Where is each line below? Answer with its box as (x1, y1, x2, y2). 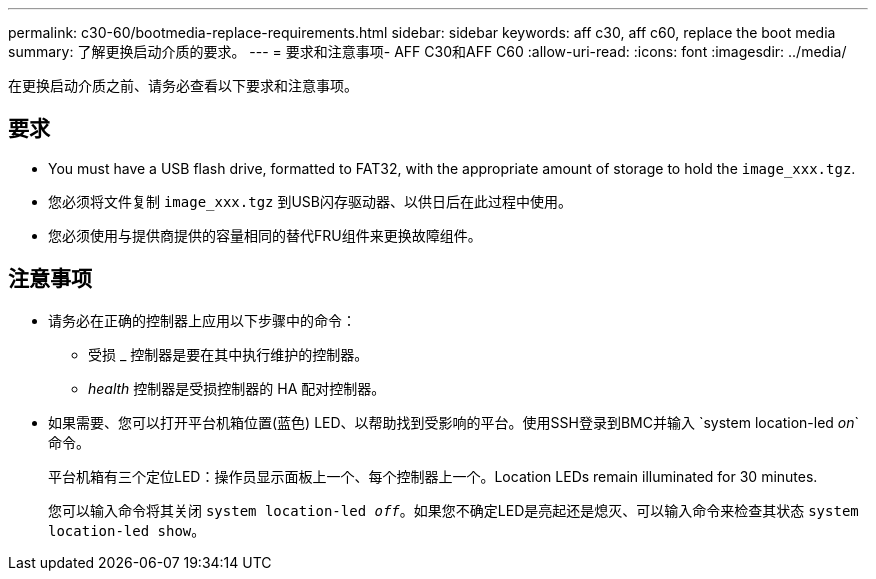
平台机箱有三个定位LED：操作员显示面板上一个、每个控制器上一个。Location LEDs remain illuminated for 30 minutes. (48, 467, 818, 485)
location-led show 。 (48, 521, 206, 539)
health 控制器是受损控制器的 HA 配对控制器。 (88, 379, 386, 397)
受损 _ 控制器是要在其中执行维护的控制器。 (88, 345, 369, 363)
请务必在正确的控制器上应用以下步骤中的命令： (48, 311, 356, 329)
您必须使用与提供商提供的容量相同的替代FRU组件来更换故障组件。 (48, 226, 482, 244)
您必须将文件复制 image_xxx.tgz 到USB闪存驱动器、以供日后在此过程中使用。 (48, 192, 573, 210)
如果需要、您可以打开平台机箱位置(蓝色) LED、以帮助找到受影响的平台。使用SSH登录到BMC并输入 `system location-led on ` (48, 413, 860, 431)
